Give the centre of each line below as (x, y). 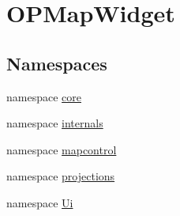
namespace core (44, 96)
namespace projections (61, 176)
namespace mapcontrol (62, 149)
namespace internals (55, 123)
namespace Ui (40, 202)
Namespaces (57, 63)
